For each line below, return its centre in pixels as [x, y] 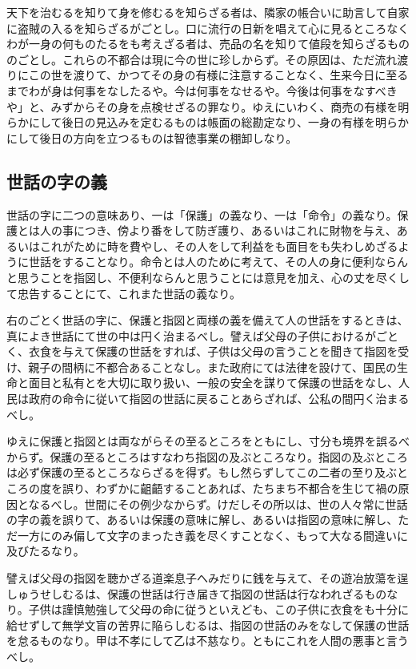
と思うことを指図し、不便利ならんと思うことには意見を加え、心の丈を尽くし [208, 277]
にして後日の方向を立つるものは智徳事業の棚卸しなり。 [152, 137]
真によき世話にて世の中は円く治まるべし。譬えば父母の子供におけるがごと [202, 335]
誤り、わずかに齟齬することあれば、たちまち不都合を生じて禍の [230, 488]
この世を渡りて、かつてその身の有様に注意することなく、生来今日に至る [218, 75]
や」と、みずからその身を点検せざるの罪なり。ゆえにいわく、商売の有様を [202, 106]
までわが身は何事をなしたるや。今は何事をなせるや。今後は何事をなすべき [202, 90]
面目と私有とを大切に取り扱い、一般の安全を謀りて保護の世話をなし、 [213, 383]
